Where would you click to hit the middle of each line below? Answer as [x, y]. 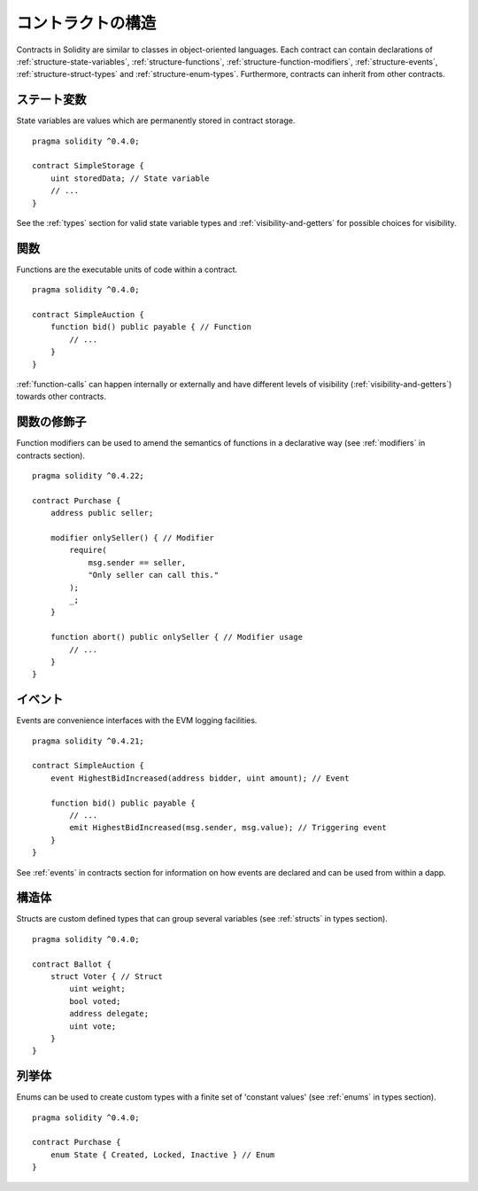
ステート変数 [51, 100]
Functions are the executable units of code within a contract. [127, 269]
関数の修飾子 [51, 422]
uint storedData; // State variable [130, 178]
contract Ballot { [72, 964]
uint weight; [97, 989]
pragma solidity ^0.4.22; [89, 476]
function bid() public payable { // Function [151, 327]
